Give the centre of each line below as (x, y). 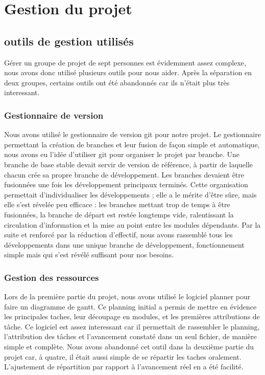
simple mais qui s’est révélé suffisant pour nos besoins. (89, 255)
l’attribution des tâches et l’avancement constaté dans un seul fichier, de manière (130, 336)
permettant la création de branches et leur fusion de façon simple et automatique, (132, 144)
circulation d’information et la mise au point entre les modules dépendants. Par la (132, 224)
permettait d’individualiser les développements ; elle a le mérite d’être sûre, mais (130, 194)
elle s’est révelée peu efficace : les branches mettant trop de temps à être (117, 204)
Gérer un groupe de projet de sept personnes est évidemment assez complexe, (125, 62)
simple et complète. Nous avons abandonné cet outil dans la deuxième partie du (129, 347)
